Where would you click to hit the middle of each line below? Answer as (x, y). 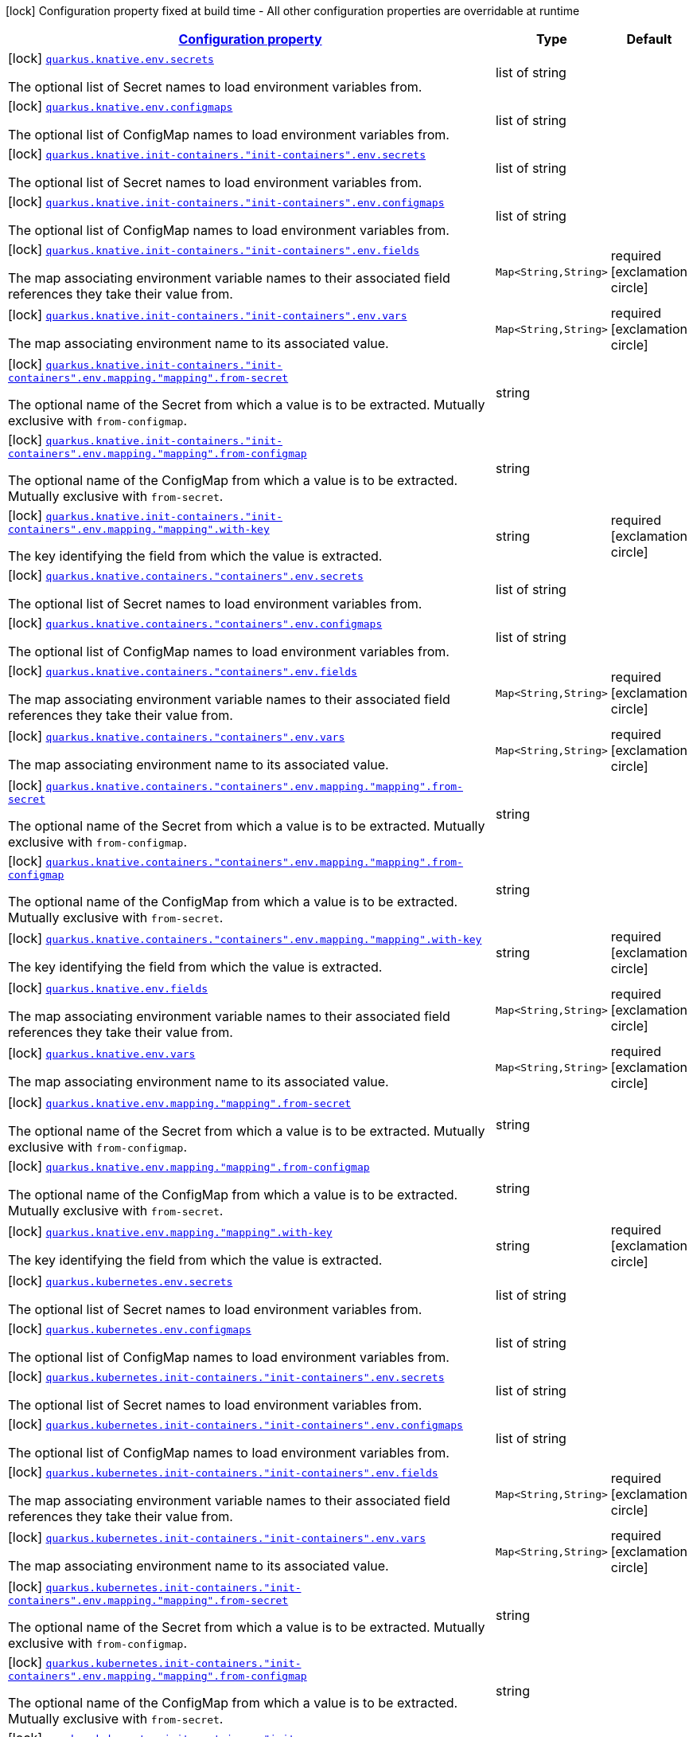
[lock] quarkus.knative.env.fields (108, 988)
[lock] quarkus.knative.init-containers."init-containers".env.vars (208, 315)
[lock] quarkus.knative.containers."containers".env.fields (183, 671)
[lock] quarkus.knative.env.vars (102, 1053)
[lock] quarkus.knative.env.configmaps (121, 106)
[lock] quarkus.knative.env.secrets (111, 58)
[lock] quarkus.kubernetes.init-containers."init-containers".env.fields (223, 1472)
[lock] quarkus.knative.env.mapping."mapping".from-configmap (189, 1166)
